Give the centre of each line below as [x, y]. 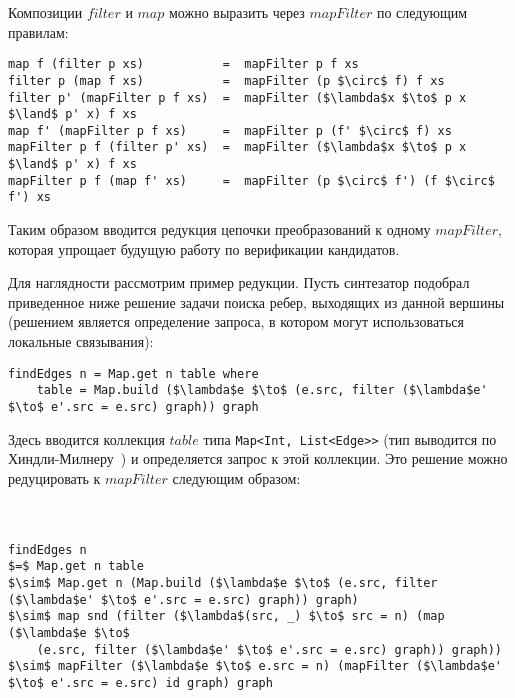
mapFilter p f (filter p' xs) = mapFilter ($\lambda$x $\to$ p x [237, 147]
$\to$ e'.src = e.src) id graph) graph [140, 682]
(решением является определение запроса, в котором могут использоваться [236, 321]
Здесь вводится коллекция [86, 438]
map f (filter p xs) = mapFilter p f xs [183, 64]
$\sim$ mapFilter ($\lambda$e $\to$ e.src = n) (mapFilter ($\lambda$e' [255, 666]
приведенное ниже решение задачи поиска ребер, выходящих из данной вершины [256, 301]
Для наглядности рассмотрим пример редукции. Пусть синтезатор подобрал [239, 282]
